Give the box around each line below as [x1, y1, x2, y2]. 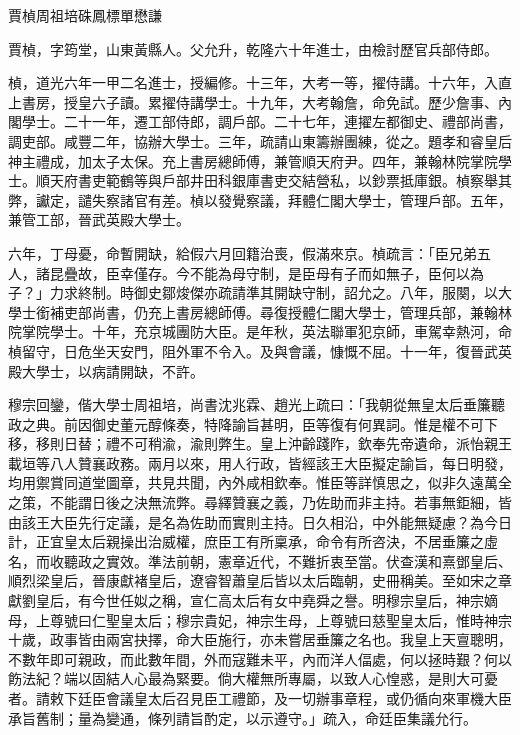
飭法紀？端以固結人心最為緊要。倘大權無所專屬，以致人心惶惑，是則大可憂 [8, 668, 498, 689]
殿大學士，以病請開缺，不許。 [8, 360, 204, 381]
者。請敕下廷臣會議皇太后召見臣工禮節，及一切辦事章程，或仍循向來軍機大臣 [8, 688, 512, 708]
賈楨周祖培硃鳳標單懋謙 [8, 5, 162, 25]
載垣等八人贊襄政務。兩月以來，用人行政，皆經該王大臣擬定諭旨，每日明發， [8, 452, 512, 473]
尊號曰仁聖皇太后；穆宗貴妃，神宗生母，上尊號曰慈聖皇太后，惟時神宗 [49, 609, 512, 630]
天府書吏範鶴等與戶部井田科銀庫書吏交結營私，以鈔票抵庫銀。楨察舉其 [49, 170, 512, 191]
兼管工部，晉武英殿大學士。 [8, 209, 190, 230]
